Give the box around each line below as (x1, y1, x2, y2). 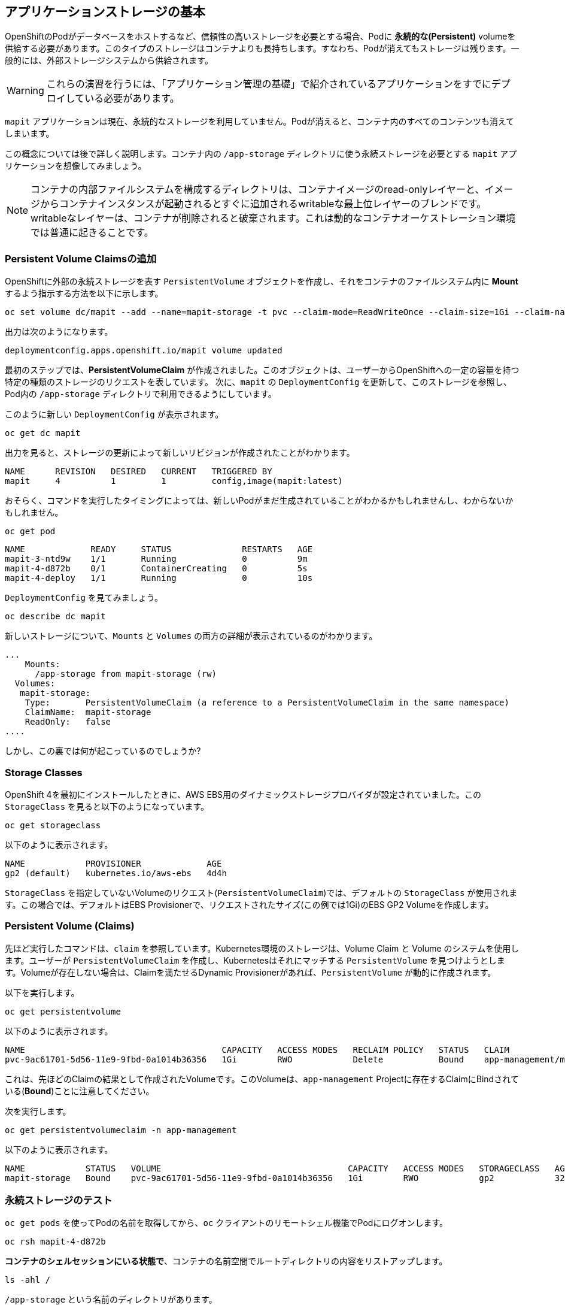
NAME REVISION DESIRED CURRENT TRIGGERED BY (5, 467, 272, 477)
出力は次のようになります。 (5, 326, 113, 337)
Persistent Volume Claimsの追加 (5, 252, 157, 265)
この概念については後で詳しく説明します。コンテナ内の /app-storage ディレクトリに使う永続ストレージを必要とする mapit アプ (5, 149, 517, 159)
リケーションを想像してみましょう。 (5, 161, 147, 171)
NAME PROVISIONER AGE (5, 858, 222, 868)
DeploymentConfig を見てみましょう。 (5, 592, 163, 603)
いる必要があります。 (84, 92, 180, 105)
